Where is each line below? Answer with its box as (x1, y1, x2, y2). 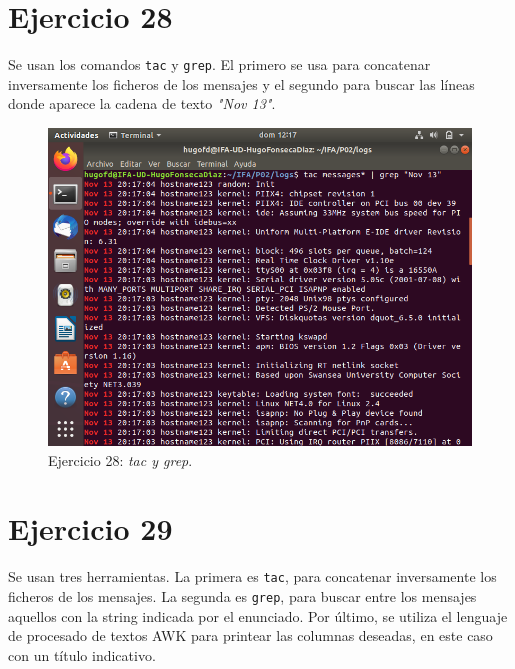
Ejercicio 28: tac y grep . (48, 449, 193, 470)
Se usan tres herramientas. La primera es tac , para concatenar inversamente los (8, 566, 497, 587)
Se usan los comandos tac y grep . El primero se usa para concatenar (8, 54, 431, 75)
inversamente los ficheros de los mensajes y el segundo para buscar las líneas (8, 73, 475, 94)
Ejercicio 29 (8, 508, 173, 549)
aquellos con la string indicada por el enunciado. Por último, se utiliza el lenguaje (8, 605, 508, 626)
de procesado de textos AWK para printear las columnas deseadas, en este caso (8, 625, 493, 646)
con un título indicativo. (8, 644, 156, 665)
